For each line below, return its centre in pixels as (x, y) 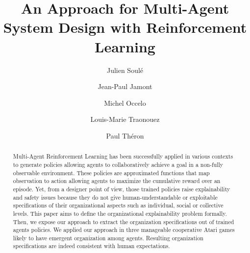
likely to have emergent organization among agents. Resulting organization (108, 238)
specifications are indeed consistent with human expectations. (91, 246)
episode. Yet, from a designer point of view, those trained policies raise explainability (122, 189)
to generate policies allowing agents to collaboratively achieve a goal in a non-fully (118, 164)
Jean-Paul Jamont (125, 86)
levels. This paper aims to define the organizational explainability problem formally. (120, 213)
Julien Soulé (125, 70)
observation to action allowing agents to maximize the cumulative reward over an (117, 181)
